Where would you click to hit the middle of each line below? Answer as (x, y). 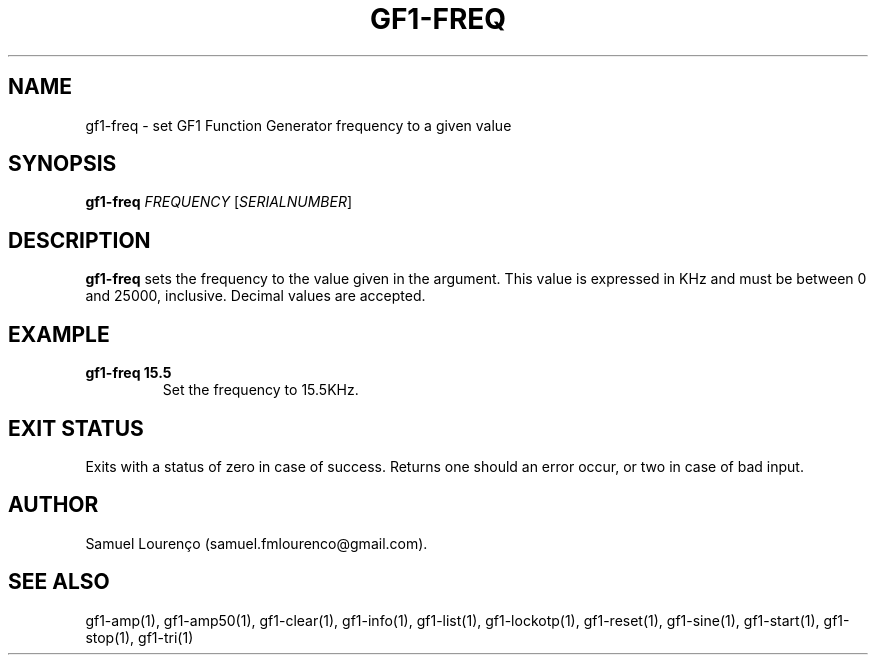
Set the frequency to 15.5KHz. (260, 390)
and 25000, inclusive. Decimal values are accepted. (255, 296)
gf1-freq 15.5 (128, 373)
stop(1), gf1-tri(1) (139, 637)
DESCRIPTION (79, 240)
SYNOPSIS (62, 164)
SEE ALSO (59, 582)
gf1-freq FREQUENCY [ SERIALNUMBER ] (219, 202)
